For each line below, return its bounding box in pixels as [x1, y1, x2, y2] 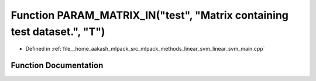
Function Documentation [11, 61, 104, 71]
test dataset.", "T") [11, 25, 105, 38]
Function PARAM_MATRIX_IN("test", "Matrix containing [11, 9, 289, 22]
